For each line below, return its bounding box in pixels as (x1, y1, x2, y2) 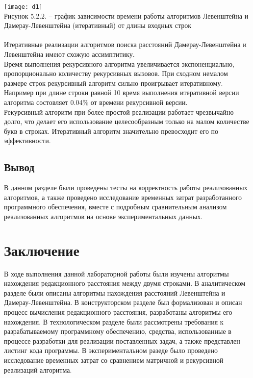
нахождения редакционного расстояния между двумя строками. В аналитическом (4, 278, 246, 288)
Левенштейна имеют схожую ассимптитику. (4, 49, 135, 59)
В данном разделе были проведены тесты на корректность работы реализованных (4, 182, 248, 193)
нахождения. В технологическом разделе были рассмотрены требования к (4, 316, 224, 327)
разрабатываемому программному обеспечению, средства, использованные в (4, 326, 231, 336)
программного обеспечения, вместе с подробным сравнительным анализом (4, 202, 227, 212)
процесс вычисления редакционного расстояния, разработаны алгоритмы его (4, 307, 232, 317)
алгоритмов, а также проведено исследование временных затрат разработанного (4, 192, 242, 202)
